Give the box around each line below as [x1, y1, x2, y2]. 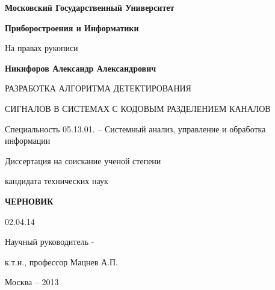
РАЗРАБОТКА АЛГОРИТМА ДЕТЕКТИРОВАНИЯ [5, 82, 191, 94]
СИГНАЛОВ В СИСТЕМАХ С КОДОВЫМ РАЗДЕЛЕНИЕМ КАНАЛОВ [5, 102, 271, 114]
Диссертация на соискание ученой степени [5, 154, 161, 167]
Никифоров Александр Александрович [5, 61, 156, 74]
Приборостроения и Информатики [5, 21, 139, 34]
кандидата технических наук [5, 174, 108, 187]
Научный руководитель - [5, 235, 94, 248]
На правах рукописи [5, 42, 78, 54]
